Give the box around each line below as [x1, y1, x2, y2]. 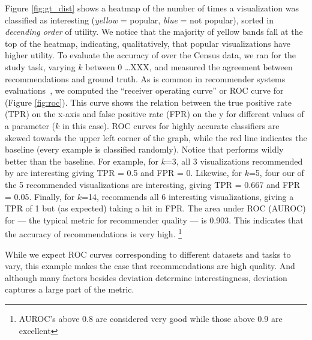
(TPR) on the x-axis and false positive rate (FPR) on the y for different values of [5, 108, 304, 120]
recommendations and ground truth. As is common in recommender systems [5, 72, 286, 85]
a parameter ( [5, 119, 56, 132]
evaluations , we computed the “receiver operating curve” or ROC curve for [5, 84, 284, 97]
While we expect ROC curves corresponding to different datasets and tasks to [5, 247, 291, 260]
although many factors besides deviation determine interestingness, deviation [5, 271, 287, 284]
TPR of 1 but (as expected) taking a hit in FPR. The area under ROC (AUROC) [5, 202, 306, 214]
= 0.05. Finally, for [5, 190, 75, 202]
